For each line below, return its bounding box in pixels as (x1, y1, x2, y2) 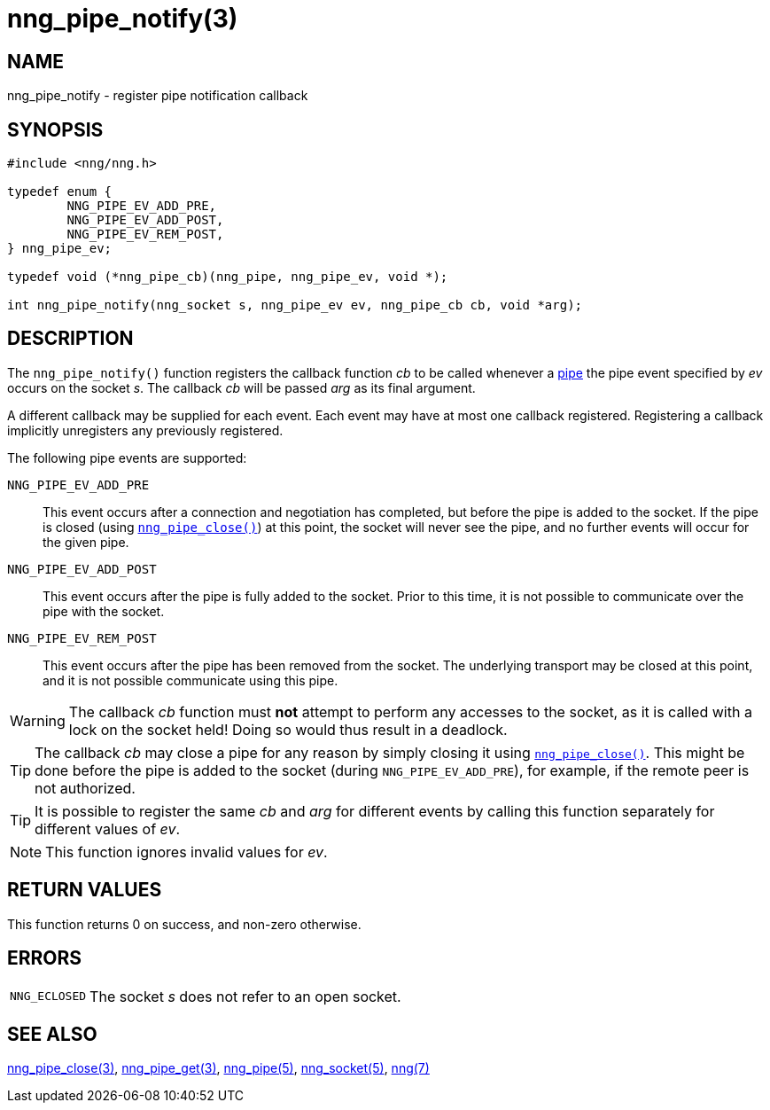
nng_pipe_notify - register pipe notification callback (7, 88, 308, 104)
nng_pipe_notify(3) (7, 4, 238, 34)
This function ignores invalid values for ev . (45, 842, 328, 861)
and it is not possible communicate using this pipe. (43, 672, 338, 688)
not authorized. (35, 778, 136, 797)
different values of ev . (35, 819, 181, 838)
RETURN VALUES (7, 879, 162, 902)
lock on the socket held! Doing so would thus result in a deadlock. (68, 720, 508, 739)
